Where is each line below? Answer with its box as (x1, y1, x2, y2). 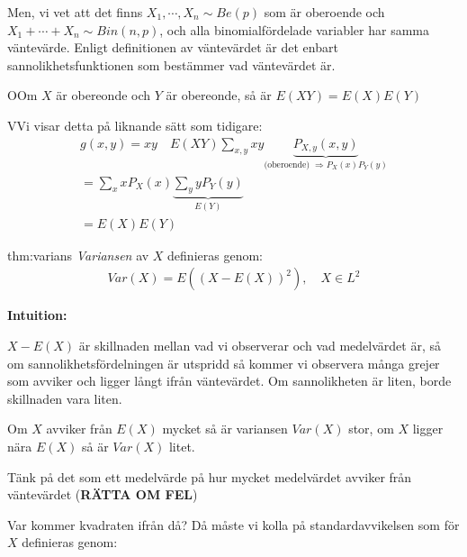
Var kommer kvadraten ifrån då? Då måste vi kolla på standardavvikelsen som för (7, 515, 460, 534)
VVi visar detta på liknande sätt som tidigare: (7, 115, 263, 134)
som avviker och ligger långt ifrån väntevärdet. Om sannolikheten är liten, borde (7, 371, 452, 390)
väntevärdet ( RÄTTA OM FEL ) (7, 485, 198, 504)
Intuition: (7, 306, 67, 324)
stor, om (348, 419, 394, 438)
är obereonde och (56, 86, 151, 105)
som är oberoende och (264, 3, 385, 21)
